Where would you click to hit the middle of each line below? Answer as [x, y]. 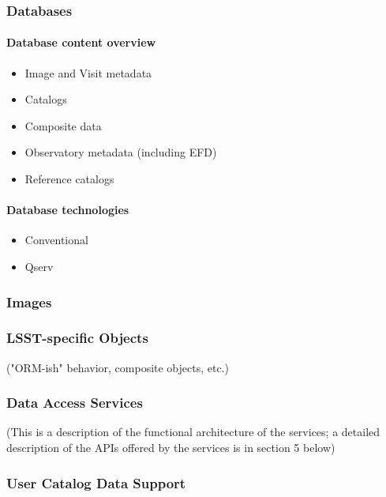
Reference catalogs [69, 179]
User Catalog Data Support [96, 482]
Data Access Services [75, 403]
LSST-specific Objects [77, 338]
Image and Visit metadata [88, 72]
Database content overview [81, 42]
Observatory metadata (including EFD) [121, 152]
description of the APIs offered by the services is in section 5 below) [171, 448]
